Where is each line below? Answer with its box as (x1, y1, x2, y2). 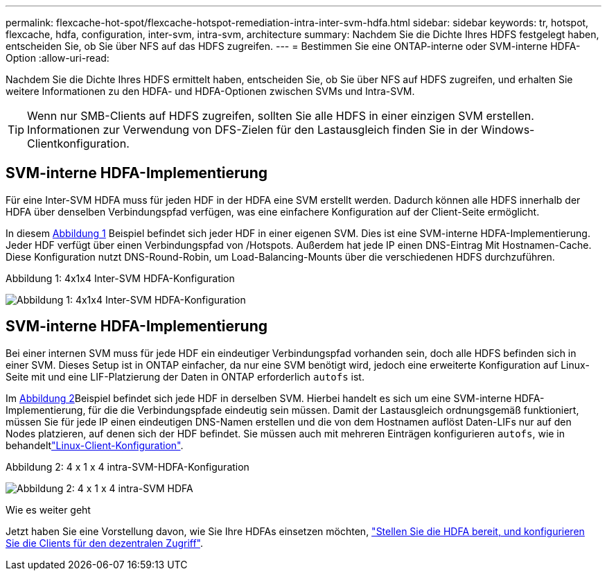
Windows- (481, 123, 535, 137)
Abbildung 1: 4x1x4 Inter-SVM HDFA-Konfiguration (6, 272, 235, 284)
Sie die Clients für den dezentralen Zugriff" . (6, 536, 204, 549)
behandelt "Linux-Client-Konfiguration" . (6, 439, 184, 451)
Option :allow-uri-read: (6, 52, 109, 64)
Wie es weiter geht (6, 503, 91, 516)
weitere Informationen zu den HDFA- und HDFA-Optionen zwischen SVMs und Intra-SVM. (6, 85, 415, 97)
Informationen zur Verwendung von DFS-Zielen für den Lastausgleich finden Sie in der (27, 123, 478, 137)
